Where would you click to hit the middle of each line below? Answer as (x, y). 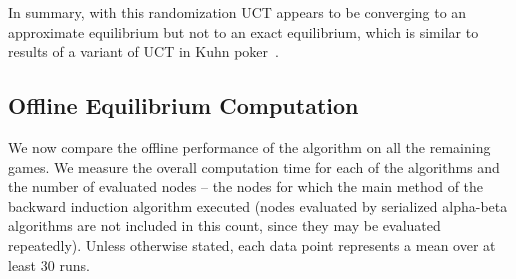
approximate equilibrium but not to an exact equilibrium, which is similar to (243, 31)
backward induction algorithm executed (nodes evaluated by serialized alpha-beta (258, 205)
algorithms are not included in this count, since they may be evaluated (224, 225)
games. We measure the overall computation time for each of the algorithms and (254, 166)
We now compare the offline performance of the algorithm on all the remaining (249, 146)
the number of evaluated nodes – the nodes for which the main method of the (246, 186)
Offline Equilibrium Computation (183, 105)
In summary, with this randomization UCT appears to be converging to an (237, 12)
